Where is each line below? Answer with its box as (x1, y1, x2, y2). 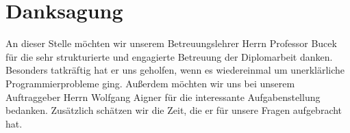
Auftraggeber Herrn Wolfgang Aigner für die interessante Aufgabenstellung (5, 89, 321, 104)
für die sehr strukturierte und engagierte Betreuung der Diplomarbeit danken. (5, 49, 333, 63)
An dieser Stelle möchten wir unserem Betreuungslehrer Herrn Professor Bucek (5, 36, 337, 50)
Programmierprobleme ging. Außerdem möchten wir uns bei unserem (5, 76, 295, 90)
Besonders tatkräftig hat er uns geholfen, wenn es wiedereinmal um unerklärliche (5, 63, 345, 77)
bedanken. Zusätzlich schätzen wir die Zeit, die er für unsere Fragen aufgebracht (5, 103, 342, 117)
